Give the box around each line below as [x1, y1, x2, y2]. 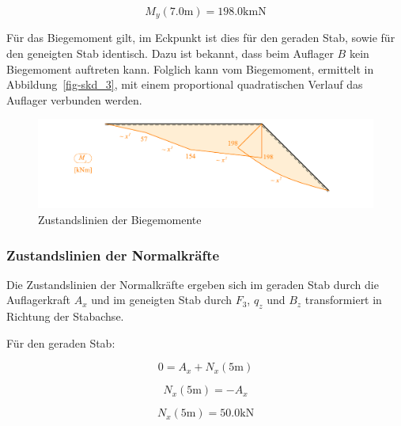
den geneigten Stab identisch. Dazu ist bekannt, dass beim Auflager [6, 45, 334, 62]
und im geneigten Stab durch [91, 291, 232, 308]
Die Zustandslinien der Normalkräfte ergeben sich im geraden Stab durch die [6, 276, 379, 292]
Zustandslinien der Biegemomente [38, 211, 202, 228]
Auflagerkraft [6, 291, 70, 308]
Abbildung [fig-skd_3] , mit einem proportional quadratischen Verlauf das [6, 76, 363, 93]
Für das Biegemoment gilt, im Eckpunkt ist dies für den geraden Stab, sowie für [6, 29, 395, 46]
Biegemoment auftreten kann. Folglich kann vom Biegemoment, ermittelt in [6, 60, 374, 77]
